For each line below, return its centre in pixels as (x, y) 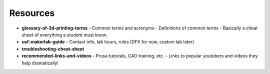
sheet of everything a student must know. (64, 34)
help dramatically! (40, 63)
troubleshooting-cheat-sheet (53, 49)
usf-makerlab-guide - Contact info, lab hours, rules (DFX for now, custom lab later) (108, 42)
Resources (32, 13)
